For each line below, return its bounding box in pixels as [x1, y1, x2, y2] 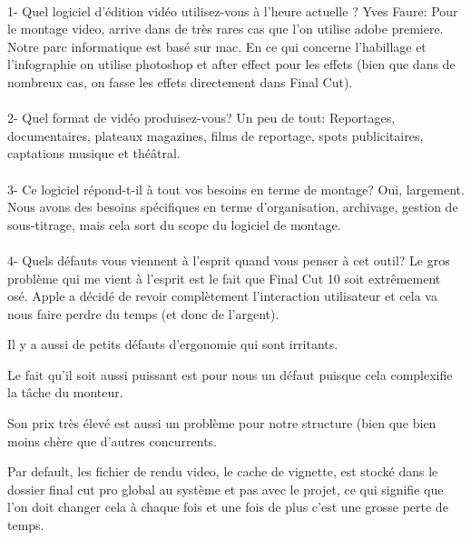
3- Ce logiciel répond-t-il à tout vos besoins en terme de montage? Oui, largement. [7, 179, 465, 198]
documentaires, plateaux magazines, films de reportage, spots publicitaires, [7, 125, 424, 145]
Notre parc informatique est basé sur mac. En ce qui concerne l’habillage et [7, 36, 427, 55]
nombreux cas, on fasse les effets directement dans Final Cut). [7, 72, 353, 91]
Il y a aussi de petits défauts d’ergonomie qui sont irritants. [7, 335, 339, 354]
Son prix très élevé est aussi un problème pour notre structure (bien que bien [7, 414, 437, 433]
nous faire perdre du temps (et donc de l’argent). [7, 304, 280, 323]
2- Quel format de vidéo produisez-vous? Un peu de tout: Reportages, [7, 108, 396, 127]
